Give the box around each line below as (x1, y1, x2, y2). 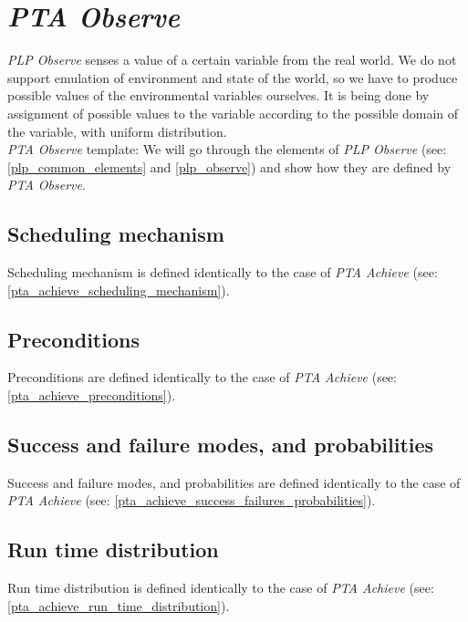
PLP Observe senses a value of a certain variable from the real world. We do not (7, 50, 457, 69)
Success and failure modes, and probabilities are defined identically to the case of (7, 472, 461, 492)
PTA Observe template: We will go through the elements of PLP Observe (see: (7, 140, 447, 159)
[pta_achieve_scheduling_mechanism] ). (7, 280, 230, 299)
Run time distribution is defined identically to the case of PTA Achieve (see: (7, 578, 434, 597)
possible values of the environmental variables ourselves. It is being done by (7, 86, 430, 105)
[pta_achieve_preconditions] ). (7, 386, 176, 405)
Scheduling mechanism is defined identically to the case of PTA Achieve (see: (7, 263, 438, 282)
